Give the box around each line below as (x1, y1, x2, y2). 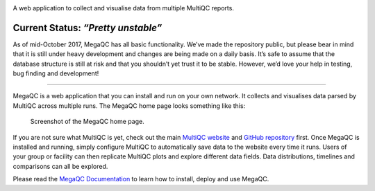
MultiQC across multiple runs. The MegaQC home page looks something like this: (12, 101, 246, 110)
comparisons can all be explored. (12, 162, 108, 170)
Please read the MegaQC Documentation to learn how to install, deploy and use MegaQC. (12, 175, 269, 183)
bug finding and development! (12, 69, 99, 78)
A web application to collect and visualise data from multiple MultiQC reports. (12, 4, 234, 12)
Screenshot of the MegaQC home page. (30, 118, 145, 126)
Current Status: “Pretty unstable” (12, 21, 162, 34)
